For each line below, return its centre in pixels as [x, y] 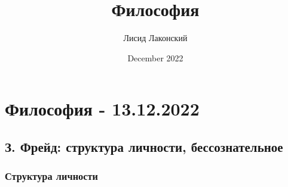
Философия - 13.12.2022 [102, 109]
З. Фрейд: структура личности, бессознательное [144, 146]
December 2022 [155, 57]
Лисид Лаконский [155, 38]
